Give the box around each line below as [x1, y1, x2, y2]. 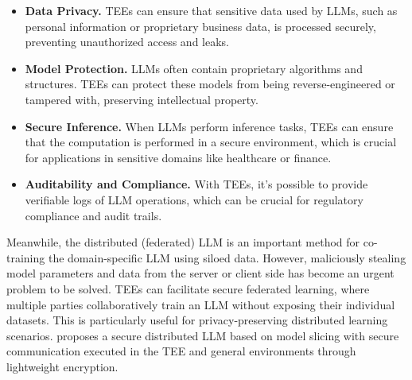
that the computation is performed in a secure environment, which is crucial [25, 134, 397, 150]
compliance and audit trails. [25, 207, 162, 223]
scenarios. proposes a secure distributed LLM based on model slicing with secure [6, 327, 399, 343]
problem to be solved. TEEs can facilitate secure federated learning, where [6, 280, 370, 297]
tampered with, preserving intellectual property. [25, 91, 258, 107]
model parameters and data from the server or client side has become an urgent [6, 265, 395, 281]
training [6, 249, 45, 266]
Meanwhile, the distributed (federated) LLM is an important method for [6, 234, 360, 250]
